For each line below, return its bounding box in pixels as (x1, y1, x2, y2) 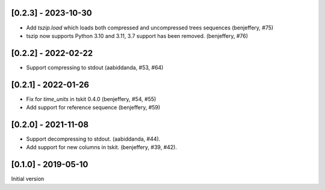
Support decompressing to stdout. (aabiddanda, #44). (26, 135, 161, 142)
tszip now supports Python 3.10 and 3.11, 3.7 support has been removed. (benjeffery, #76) (26, 32, 248, 39)
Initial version (11, 175, 45, 183)
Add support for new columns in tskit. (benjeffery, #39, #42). (26, 144, 178, 151)
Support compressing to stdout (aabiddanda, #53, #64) (26, 64, 164, 71)
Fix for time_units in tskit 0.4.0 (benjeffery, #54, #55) (26, 95, 156, 102)
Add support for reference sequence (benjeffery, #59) (26, 104, 161, 111)
